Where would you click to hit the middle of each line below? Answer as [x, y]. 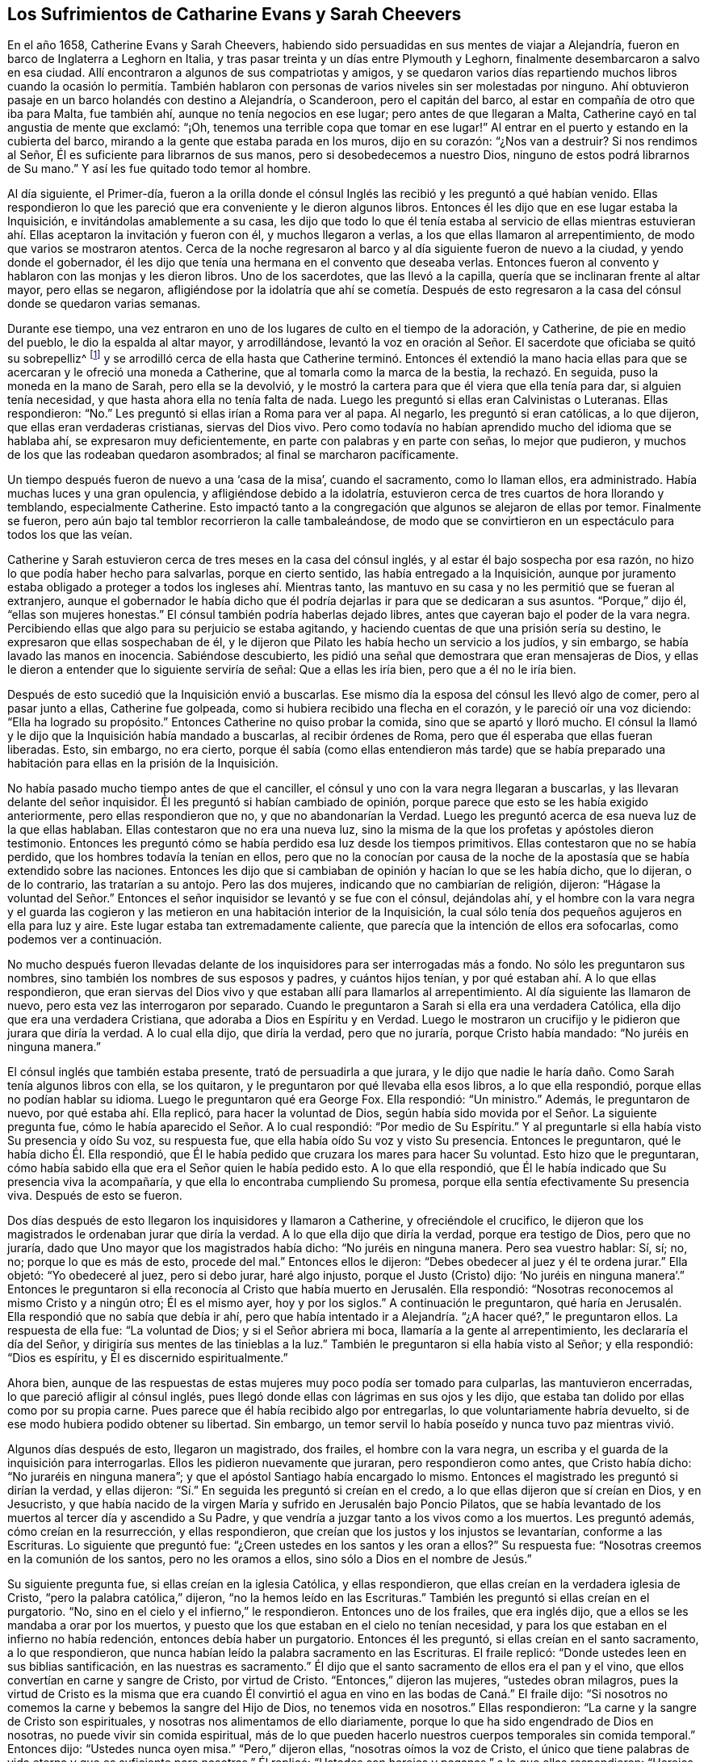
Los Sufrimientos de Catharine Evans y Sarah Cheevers [235, 14]
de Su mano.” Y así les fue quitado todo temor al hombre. [159, 169]
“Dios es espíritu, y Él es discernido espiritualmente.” [148, 1358]
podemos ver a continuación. [85, 940]
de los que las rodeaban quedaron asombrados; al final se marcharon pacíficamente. [233, 455]
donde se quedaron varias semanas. [104, 304]
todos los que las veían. [70, 535]
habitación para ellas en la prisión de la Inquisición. [143, 763]
